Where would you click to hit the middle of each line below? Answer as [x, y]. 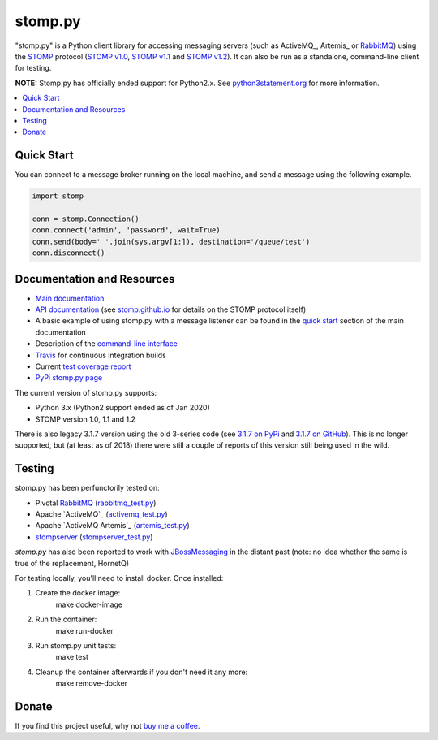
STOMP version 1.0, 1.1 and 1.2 [86, 419]
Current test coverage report [83, 366]
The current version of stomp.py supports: [86, 392]
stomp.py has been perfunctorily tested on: [87, 488]
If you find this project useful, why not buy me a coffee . [107, 725]
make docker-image [89, 604]
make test [72, 657]
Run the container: [66, 619]
